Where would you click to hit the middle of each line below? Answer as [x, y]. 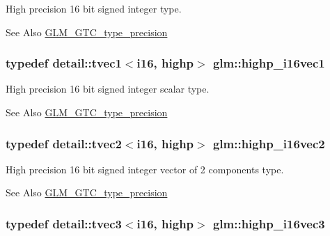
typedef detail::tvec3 [64, 223]
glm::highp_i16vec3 [269, 223]
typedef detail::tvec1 [64, 63]
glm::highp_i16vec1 [269, 63]
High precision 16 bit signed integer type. [94, 8]
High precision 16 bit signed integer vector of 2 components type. [145, 169]
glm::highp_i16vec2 [269, 143]
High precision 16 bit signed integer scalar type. [108, 89]
